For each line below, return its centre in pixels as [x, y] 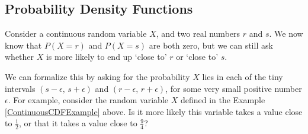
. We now [286, 33]
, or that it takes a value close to [78, 123]
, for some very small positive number [234, 88]
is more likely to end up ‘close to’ [106, 57]
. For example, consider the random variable [88, 100]
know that [23, 45]
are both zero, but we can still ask [211, 45]
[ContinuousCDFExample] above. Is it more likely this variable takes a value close [154, 111]
